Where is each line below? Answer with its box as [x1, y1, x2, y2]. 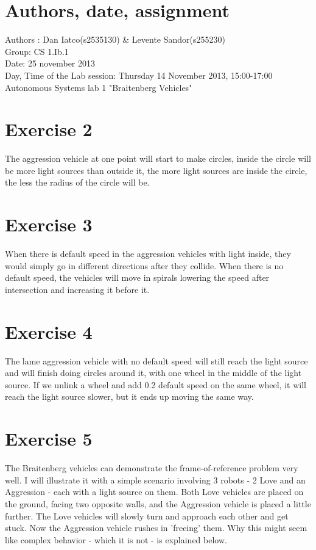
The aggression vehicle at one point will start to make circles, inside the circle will [5, 152, 311, 165]
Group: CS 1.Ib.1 [5, 45, 69, 57]
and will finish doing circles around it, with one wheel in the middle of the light [5, 366, 302, 379]
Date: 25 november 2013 [5, 57, 95, 70]
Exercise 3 [5, 212, 93, 237]
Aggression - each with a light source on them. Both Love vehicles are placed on [5, 485, 304, 498]
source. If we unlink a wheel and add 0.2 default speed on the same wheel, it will [5, 378, 306, 391]
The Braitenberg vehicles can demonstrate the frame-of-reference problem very [5, 461, 298, 474]
